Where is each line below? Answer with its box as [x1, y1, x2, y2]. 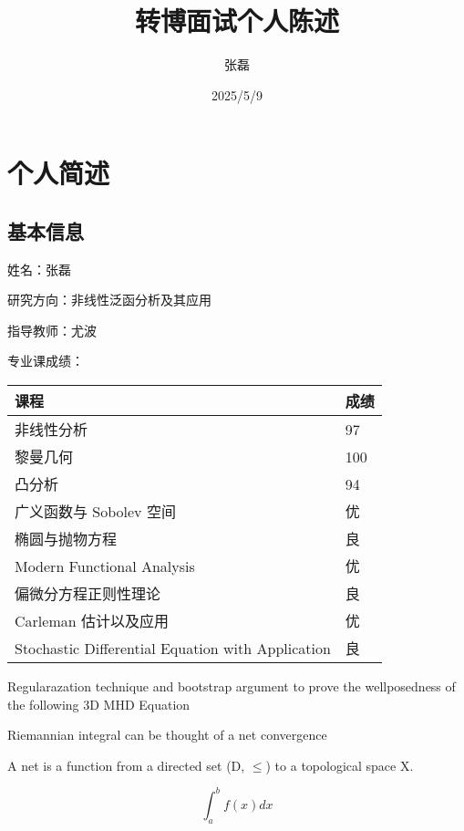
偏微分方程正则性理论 [15, 583, 161, 605]
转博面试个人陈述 [134, 2, 339, 39]
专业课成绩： [7, 351, 84, 370]
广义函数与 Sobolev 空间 [15, 501, 176, 523]
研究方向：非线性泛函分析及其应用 [7, 290, 211, 309]
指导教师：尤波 [7, 320, 97, 339]
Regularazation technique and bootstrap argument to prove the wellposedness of [7, 677, 456, 696]
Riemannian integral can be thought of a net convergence [7, 725, 327, 744]
